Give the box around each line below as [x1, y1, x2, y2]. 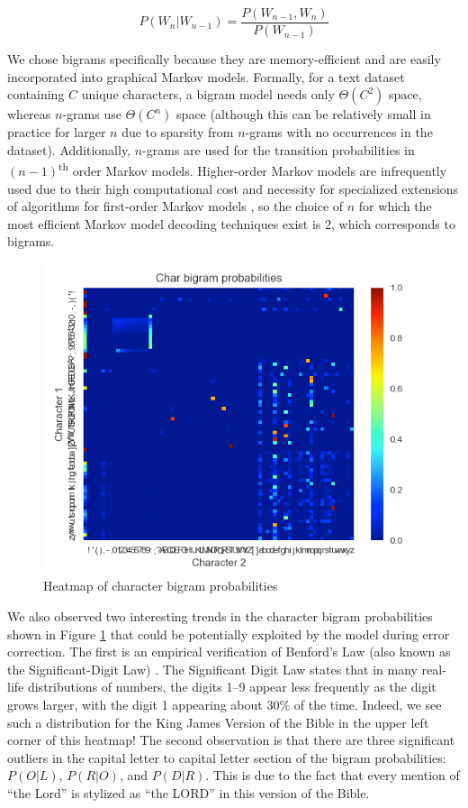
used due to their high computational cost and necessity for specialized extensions [7, 179, 459, 197]
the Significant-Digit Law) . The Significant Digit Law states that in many [7, 659, 418, 678]
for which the [358, 197, 432, 216]
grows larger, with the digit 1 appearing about [7, 694, 263, 713]
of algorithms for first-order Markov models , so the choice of [7, 197, 344, 216]
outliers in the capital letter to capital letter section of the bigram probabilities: [7, 748, 446, 767]
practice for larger [7, 123, 106, 142]
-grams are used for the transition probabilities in [142, 140, 415, 159]
